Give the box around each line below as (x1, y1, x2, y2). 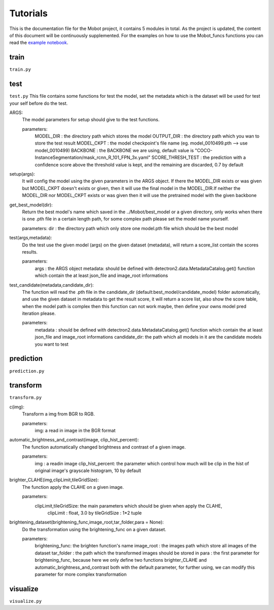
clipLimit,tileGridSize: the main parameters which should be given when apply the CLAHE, (35, 503, 223, 509)
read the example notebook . (9, 40, 68, 46)
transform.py (9, 395, 42, 401)
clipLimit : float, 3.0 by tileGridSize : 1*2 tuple (47, 510, 142, 516)
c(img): (9, 404, 25, 410)
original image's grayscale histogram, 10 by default (35, 467, 142, 474)
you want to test (35, 341, 68, 347)
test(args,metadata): (9, 235, 52, 241)
